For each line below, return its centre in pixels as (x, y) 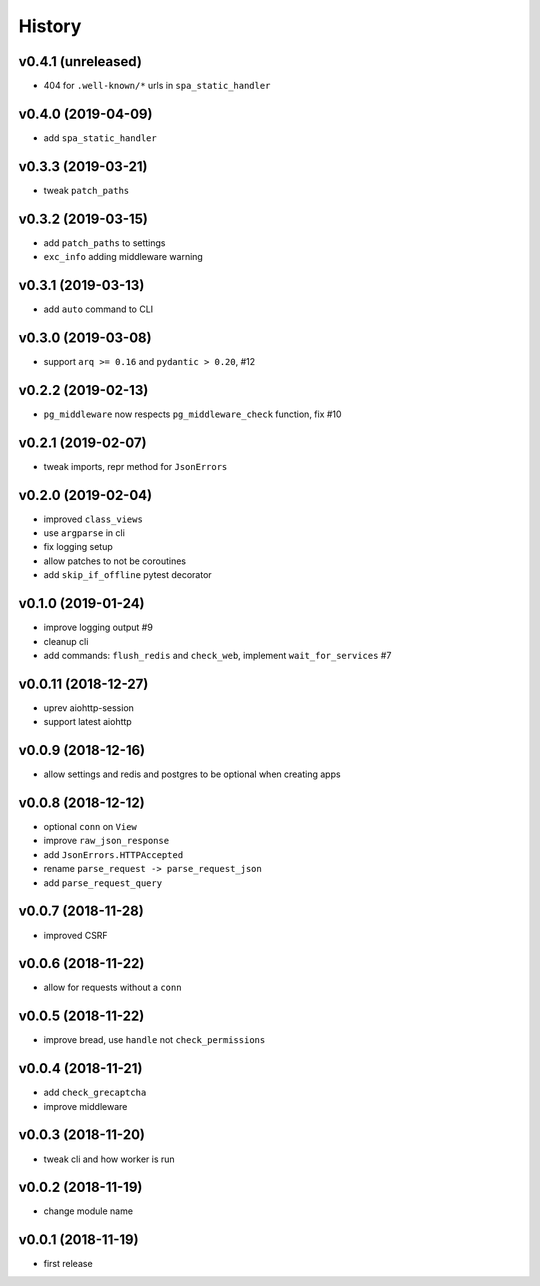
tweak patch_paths (86, 190)
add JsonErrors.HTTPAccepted (113, 854)
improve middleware (85, 1106)
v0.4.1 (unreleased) (80, 61)
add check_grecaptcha (95, 1092)
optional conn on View (90, 827)
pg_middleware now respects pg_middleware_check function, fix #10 (192, 414)
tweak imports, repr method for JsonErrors (135, 466)
